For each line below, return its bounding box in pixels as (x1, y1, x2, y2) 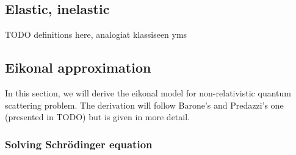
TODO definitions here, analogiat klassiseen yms (5, 28, 187, 41)
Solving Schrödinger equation (5, 136, 153, 151)
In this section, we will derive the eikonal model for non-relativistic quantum (5, 87, 291, 99)
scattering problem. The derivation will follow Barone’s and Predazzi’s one (5, 98, 284, 111)
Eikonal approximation (5, 58, 151, 77)
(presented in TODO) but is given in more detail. (5, 110, 190, 123)
